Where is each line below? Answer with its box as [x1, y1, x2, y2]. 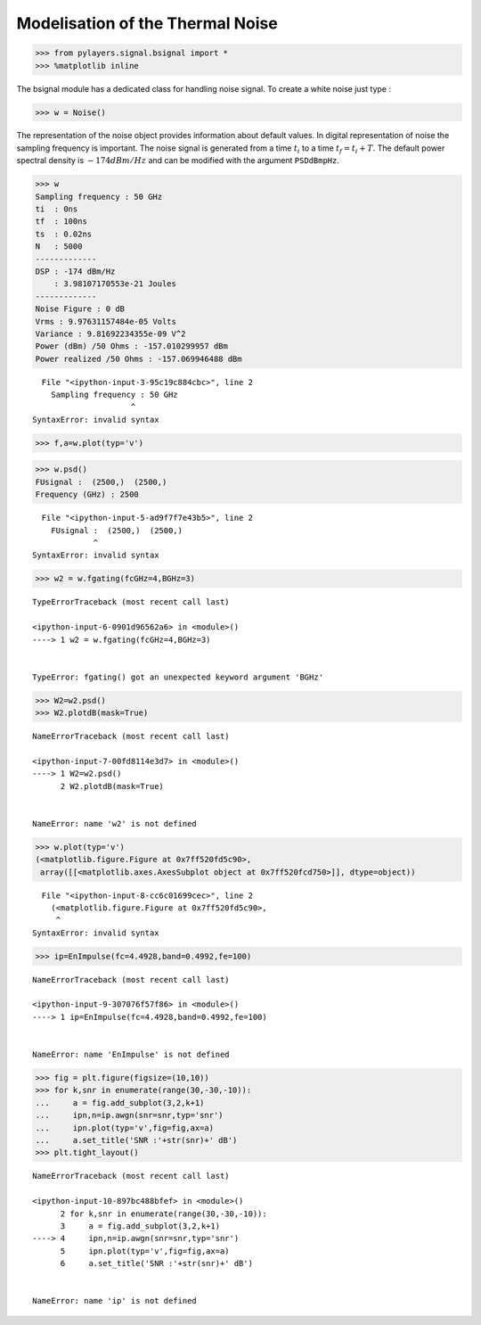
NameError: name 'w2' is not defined [32, 819, 198, 828]
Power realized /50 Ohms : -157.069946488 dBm [35, 353, 242, 364]
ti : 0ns [35, 204, 78, 214]
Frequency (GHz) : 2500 [35, 490, 140, 499]
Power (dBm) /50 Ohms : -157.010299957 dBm [35, 342, 229, 351]
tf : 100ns [35, 217, 88, 226]
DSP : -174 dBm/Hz [35, 266, 116, 276]
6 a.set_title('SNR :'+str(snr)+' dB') [60, 1258, 254, 1269]
